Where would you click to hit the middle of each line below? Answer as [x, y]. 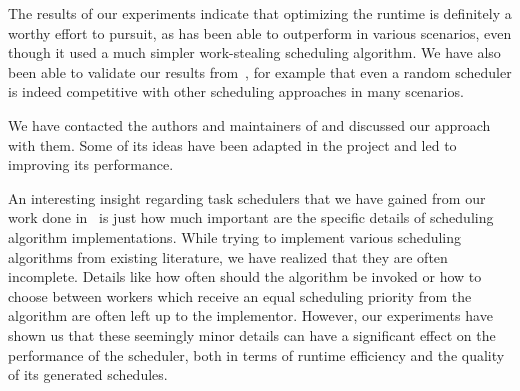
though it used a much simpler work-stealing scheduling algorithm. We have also [254, 52]
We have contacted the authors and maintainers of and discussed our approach [249, 124]
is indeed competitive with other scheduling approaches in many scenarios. [236, 91]
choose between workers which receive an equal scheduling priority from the [240, 295]
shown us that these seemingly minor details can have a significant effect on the [252, 334]
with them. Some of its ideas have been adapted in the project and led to [232, 144]
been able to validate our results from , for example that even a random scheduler [260, 71]
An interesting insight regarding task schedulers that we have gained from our [247, 197]
